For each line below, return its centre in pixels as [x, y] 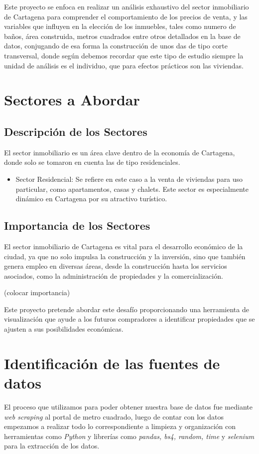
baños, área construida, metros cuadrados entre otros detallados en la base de [122, 36]
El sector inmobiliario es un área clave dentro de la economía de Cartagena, [120, 152]
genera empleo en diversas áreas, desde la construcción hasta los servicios [116, 266]
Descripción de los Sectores [76, 131]
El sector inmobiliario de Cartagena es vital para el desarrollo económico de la [124, 246]
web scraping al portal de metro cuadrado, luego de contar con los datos [114, 416]
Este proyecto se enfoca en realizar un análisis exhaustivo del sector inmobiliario [127, 6]
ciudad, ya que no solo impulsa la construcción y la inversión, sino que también [125, 256]
